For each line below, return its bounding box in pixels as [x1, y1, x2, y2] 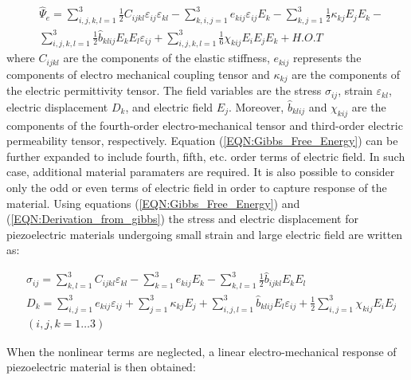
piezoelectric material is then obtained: [6, 358, 196, 375]
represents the [292, 49, 362, 66]
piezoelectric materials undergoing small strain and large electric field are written [6, 225, 403, 242]
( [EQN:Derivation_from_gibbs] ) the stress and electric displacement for [6, 210, 358, 227]
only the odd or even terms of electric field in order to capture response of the [6, 178, 387, 195]
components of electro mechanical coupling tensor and [6, 65, 270, 82]
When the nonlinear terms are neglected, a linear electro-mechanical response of [6, 343, 397, 359]
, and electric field [125, 98, 213, 115]
